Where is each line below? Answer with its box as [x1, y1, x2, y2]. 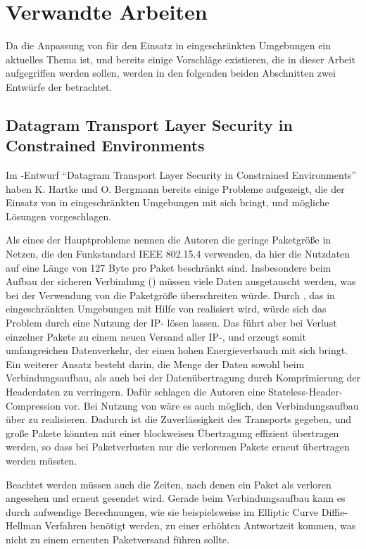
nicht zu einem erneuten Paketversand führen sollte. [6, 531, 229, 546]
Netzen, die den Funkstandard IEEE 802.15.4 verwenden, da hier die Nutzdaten [6, 246, 351, 261]
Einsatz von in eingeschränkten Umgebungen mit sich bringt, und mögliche [6, 195, 329, 210]
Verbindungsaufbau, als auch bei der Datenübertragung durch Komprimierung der [6, 370, 360, 385]
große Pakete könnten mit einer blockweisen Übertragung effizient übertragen [6, 425, 339, 440]
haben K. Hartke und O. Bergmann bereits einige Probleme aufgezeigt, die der [6, 181, 345, 196]
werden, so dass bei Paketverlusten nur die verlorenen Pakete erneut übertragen [6, 439, 350, 454]
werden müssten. [6, 453, 77, 467]
